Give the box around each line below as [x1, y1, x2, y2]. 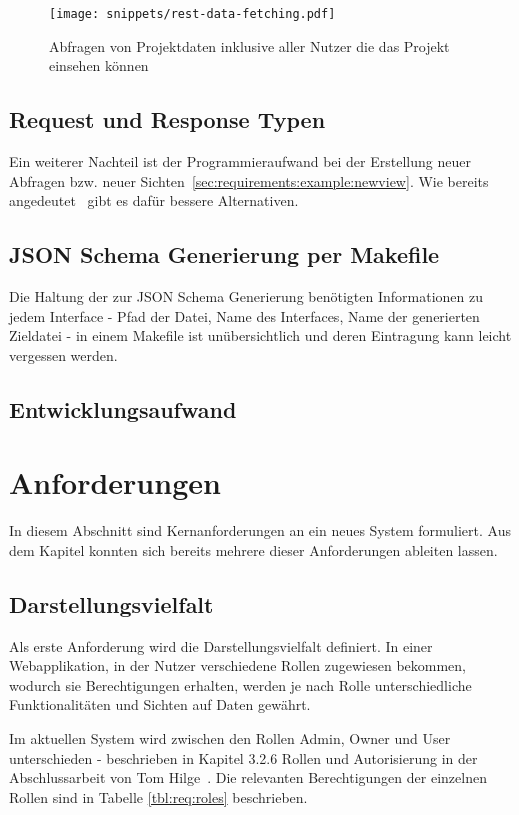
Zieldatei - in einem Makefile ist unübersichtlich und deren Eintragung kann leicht [9, 325, 512, 346]
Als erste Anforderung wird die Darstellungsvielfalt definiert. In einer [9, 635, 433, 656]
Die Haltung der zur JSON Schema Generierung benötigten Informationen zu [9, 286, 483, 307]
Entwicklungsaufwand [9, 393, 237, 424]
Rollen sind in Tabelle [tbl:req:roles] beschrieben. [9, 786, 308, 807]
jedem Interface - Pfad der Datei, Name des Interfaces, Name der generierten [9, 305, 480, 326]
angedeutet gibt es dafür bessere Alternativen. [9, 190, 299, 211]
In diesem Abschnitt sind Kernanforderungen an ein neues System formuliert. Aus [9, 520, 511, 541]
